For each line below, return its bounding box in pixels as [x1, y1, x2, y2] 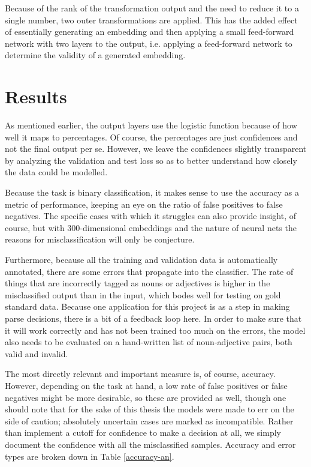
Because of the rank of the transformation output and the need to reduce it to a [5, 2, 299, 14]
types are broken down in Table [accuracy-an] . [5, 450, 174, 462]
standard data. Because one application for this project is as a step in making [5, 300, 290, 313]
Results [5, 84, 67, 109]
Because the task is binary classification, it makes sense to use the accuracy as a [5, 186, 299, 199]
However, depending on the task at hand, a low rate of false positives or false [5, 379, 288, 391]
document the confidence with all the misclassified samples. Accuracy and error [5, 438, 296, 450]
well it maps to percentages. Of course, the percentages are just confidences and [5, 130, 298, 143]
